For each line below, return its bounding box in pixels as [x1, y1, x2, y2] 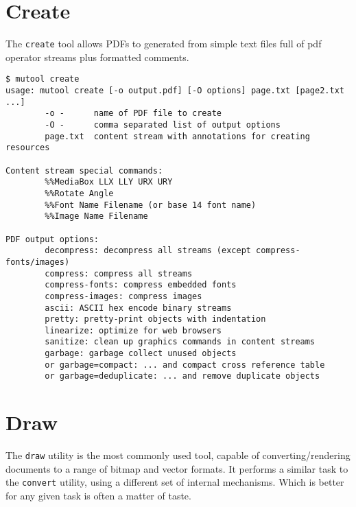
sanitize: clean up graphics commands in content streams [45, 337, 316, 347]
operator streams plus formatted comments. [5, 49, 189, 64]
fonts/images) [5, 257, 70, 267]
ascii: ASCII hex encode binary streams [45, 303, 232, 313]
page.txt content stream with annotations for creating [45, 131, 310, 141]
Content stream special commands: [5, 165, 163, 176]
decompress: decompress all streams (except [45, 246, 251, 256]
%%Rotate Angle [45, 188, 114, 198]
